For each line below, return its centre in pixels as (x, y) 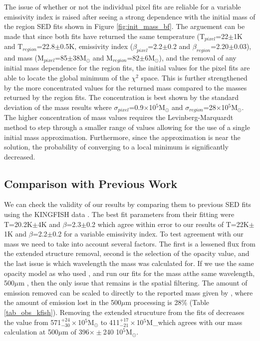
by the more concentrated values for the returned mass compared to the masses (126, 87)
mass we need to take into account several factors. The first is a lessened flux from (130, 243)
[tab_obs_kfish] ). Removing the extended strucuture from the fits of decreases (124, 312)
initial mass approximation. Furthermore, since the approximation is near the (122, 137)
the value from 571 (33, 322)
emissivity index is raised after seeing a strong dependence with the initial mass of (130, 16)
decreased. (20, 156)
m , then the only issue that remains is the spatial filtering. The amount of (133, 283)
